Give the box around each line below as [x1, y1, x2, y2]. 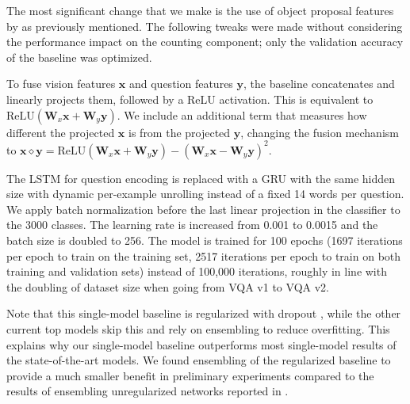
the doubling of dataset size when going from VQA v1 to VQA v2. [6, 278, 329, 295]
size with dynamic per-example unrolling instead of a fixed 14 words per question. [6, 185, 404, 202]
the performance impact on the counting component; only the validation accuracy [6, 33, 404, 50]
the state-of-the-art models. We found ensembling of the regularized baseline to [6, 352, 391, 368]
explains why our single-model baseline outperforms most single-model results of [6, 336, 397, 353]
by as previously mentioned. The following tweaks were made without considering [6, 17, 403, 34]
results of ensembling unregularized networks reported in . [6, 383, 289, 399]
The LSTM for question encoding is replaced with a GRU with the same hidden [6, 170, 396, 186]
